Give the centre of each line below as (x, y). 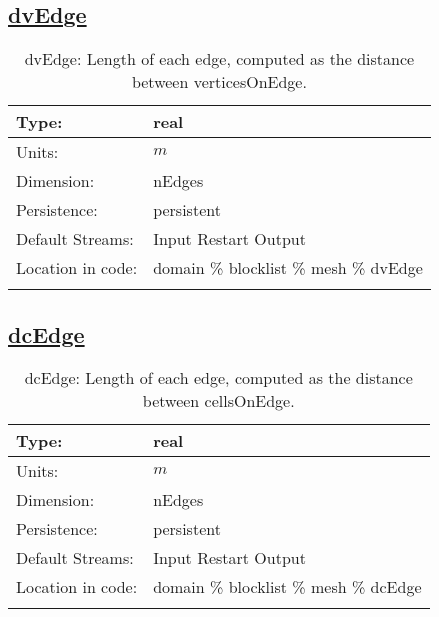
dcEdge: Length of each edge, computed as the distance (218, 378)
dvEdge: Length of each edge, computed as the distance (219, 59)
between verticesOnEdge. (219, 82)
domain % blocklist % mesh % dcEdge (287, 587)
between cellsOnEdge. (218, 401)
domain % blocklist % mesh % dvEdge (288, 268)
